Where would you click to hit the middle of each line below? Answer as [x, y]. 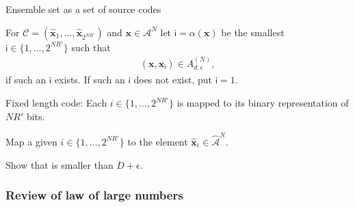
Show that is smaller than [60, 164]
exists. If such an [90, 80]
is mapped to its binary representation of [263, 103]
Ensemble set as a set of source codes [83, 9]
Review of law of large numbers [94, 195]
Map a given [31, 141]
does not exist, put [173, 80]
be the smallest [253, 32]
